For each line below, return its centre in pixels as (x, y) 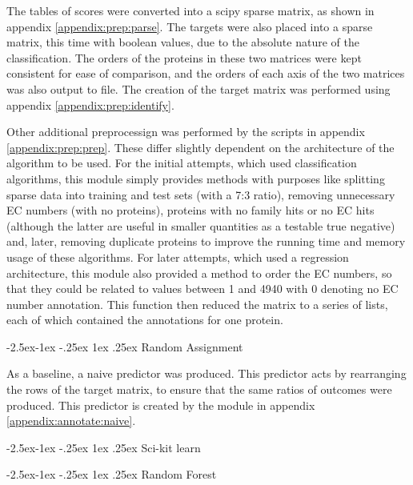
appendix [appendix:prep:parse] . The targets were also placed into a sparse (190, 26)
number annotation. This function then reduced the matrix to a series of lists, (197, 304)
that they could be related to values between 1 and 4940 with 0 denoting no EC (202, 289)
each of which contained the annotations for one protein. (145, 320)
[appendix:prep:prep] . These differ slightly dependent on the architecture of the (200, 147)
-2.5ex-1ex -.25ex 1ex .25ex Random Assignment (125, 346)
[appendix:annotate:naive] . (71, 421)
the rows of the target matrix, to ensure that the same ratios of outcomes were (199, 389)
